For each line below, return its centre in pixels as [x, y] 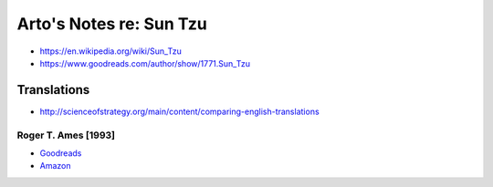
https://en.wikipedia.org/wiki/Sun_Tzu [111, 51]
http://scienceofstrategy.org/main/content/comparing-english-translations [179, 111]
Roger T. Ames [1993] [66, 135]
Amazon [55, 166]
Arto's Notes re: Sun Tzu [112, 24]
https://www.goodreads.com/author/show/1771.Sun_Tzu [145, 63]
